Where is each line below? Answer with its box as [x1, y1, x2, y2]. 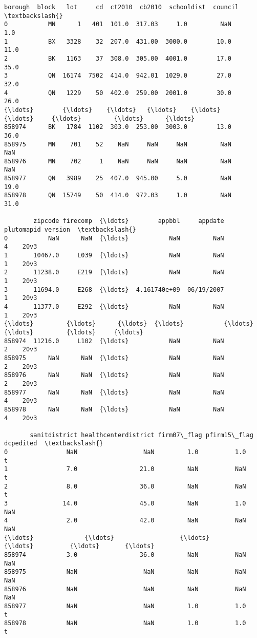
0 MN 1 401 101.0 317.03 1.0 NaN [4, 21, 231, 28]
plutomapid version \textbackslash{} [4, 226, 136, 234]
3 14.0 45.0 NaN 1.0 [4, 500, 246, 508]
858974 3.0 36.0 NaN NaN [4, 551, 246, 558]
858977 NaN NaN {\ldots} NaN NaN [4, 388, 224, 396]
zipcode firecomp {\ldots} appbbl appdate [33, 217, 224, 225]
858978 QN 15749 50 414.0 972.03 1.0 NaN [4, 192, 231, 199]
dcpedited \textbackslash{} [4, 440, 103, 447]
